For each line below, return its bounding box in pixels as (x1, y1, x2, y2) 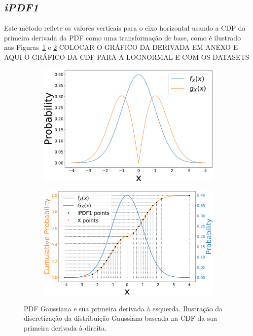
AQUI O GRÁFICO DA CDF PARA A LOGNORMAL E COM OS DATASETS (4, 51, 250, 62)
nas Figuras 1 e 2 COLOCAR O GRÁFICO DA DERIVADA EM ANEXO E (4, 42, 238, 52)
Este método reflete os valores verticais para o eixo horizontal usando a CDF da (4, 23, 246, 33)
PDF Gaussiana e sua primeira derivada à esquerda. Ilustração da (24, 303, 222, 313)
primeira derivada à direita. (24, 323, 107, 333)
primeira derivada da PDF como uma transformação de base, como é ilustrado (4, 32, 241, 42)
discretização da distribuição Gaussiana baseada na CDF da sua (24, 313, 217, 323)
